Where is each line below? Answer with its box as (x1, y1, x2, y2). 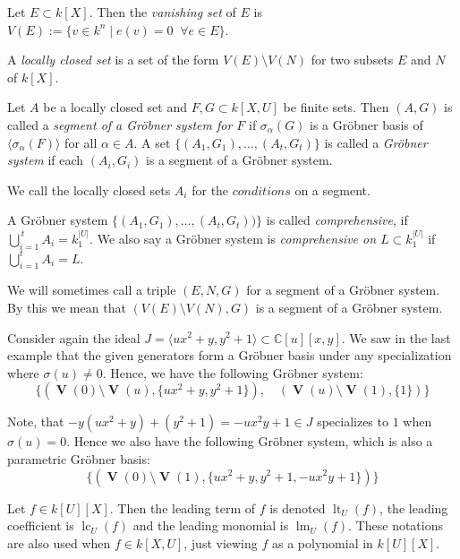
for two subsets (311, 50, 394, 69)
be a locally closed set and (43, 98, 187, 116)
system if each (7, 150, 84, 169)
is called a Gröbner (324, 133, 428, 151)
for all (64, 133, 98, 151)
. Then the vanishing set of (89, 3, 236, 21)
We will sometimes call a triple (7, 280, 176, 299)
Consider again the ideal (7, 328, 141, 347)
